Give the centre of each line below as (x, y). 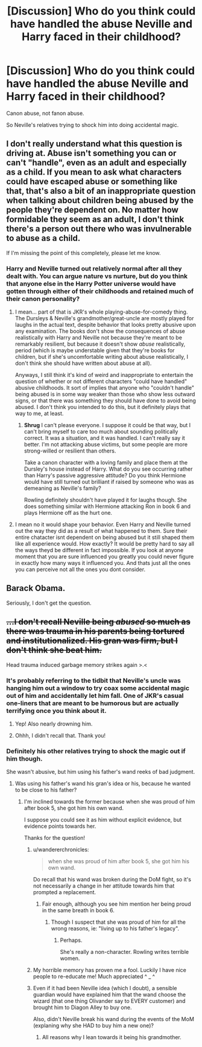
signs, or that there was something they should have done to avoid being (105, 401)
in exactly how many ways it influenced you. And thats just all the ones (103, 563)
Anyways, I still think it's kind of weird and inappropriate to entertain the (104, 375)
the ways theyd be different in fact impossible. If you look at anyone (99, 550)
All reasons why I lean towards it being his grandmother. (112, 1037)
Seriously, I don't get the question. (49, 603)
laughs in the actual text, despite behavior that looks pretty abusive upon (106, 325)
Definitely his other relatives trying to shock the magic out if (96, 751)
